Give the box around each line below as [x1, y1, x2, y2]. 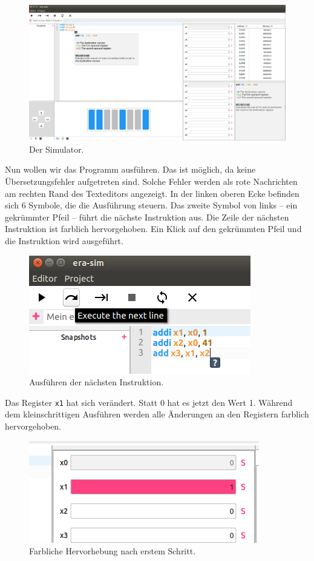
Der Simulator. [29, 142, 84, 155]
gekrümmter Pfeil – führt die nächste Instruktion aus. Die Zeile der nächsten [5, 210, 289, 223]
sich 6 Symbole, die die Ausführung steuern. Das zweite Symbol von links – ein [5, 199, 298, 211]
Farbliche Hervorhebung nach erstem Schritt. [29, 545, 196, 557]
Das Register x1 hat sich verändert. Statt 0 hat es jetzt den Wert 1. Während [5, 396, 293, 408]
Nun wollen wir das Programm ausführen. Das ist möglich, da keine [5, 163, 256, 176]
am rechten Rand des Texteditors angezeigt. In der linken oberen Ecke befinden [5, 187, 299, 199]
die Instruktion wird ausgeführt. [5, 234, 123, 247]
